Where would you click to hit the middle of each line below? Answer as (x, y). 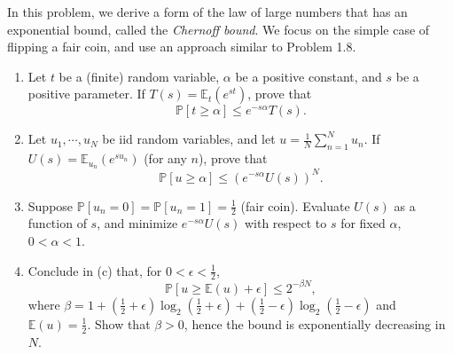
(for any (165, 158)
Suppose (51, 205)
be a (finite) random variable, (139, 76)
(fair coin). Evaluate (295, 205)
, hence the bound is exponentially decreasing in (315, 323)
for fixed (363, 223)
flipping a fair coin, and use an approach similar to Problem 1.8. (182, 47)
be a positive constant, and (309, 76)
